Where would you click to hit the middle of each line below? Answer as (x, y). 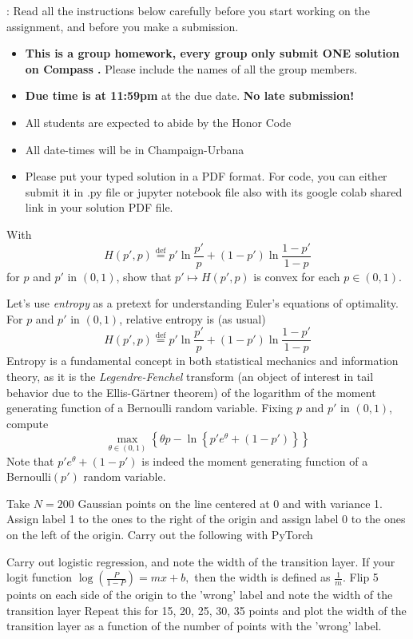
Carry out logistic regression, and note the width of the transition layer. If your (201, 561)
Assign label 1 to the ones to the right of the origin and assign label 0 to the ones (206, 519)
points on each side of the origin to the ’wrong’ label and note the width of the (200, 595)
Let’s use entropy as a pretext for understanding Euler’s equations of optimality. (203, 303)
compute (28, 423)
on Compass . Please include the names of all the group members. (191, 68)
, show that (144, 276)
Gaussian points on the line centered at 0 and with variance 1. (230, 503)
